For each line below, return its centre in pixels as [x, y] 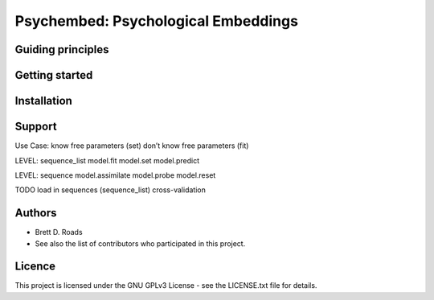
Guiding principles [62, 49]
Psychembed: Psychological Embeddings [157, 21]
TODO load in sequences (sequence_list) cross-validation [111, 190]
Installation [43, 101]
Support [36, 127]
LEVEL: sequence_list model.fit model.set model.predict [107, 160]
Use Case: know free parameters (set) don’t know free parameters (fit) [132, 146]
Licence [35, 267]
